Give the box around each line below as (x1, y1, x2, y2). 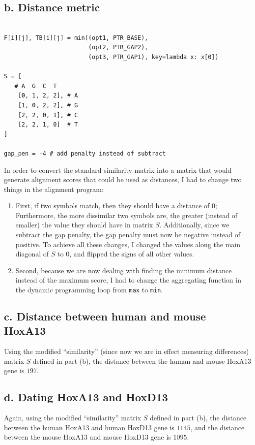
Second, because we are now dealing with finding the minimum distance (15, 265, 232, 275)
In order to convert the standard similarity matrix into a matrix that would (4, 164, 232, 175)
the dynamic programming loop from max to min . (15, 285, 163, 295)
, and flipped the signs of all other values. (69, 249, 194, 259)
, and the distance (190, 422, 245, 432)
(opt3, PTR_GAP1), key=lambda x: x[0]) (88, 53, 219, 61)
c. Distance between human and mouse (4, 309, 206, 324)
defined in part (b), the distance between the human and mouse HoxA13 (32, 355, 252, 366)
